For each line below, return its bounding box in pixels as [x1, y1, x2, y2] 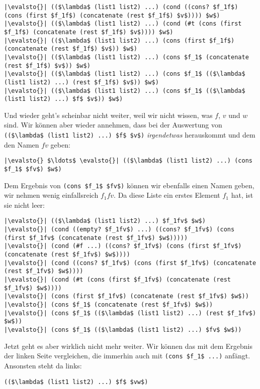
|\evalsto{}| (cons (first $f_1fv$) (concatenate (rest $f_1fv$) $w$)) [4, 293, 249, 300]
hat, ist [231, 190, 253, 200]
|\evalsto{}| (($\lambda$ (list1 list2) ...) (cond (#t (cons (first [4, 20, 242, 28]
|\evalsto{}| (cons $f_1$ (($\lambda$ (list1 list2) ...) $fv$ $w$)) [4, 326, 242, 333]
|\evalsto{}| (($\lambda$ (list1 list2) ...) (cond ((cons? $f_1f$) [4, 4, 238, 11]
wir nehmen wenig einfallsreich [4, 190, 99, 200]
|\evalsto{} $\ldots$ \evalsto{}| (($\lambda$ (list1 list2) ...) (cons [4, 157, 252, 165]
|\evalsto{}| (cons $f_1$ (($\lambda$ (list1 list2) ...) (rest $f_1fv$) [4, 309, 256, 317]
